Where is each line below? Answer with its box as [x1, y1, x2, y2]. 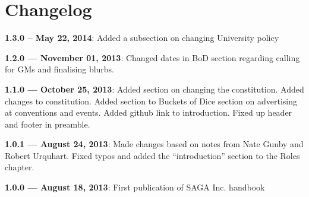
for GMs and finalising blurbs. [5, 63, 115, 75]
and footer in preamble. [5, 117, 90, 130]
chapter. [5, 161, 34, 173]
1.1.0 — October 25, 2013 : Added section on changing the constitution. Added [5, 82, 304, 95]
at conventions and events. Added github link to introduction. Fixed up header [5, 106, 292, 119]
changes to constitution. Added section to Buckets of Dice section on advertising [5, 94, 298, 107]
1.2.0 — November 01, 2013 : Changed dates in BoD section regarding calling [5, 51, 300, 63]
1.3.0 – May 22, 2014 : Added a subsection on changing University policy [5, 31, 279, 44]
